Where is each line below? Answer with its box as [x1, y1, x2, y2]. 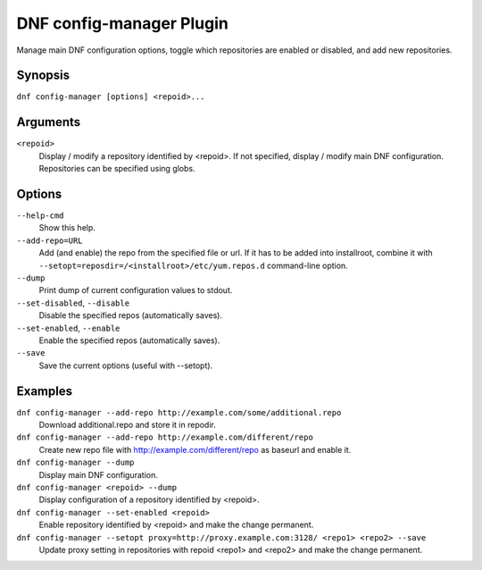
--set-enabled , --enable [16, 323, 120, 333]
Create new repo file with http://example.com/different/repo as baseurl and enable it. [38, 444, 352, 455]
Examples [16, 383, 73, 398]
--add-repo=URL [16, 235, 84, 246]
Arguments [16, 114, 81, 130]
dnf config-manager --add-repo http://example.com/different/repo [16, 432, 314, 442]
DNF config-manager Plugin [16, 13, 229, 33]
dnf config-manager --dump [16, 457, 135, 468]
